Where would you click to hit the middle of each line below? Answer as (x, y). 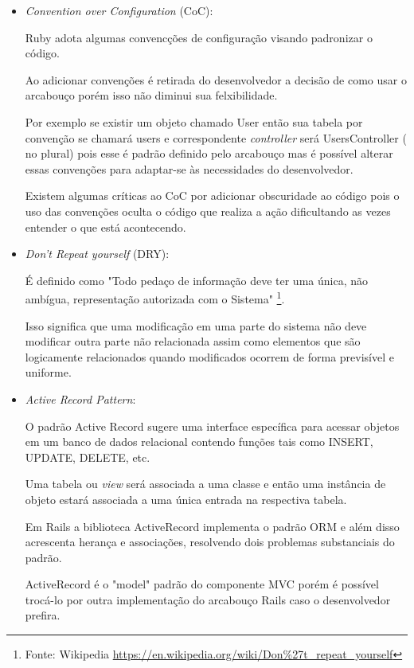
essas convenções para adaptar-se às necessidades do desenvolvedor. (189, 168)
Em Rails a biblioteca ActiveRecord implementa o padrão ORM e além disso (212, 526)
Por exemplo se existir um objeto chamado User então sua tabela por (194, 121)
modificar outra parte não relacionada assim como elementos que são (193, 341)
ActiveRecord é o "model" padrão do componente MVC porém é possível (202, 584)
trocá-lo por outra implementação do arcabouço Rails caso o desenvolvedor (208, 599)
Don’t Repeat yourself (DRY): (97, 254)
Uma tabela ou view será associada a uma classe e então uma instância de (205, 484)
